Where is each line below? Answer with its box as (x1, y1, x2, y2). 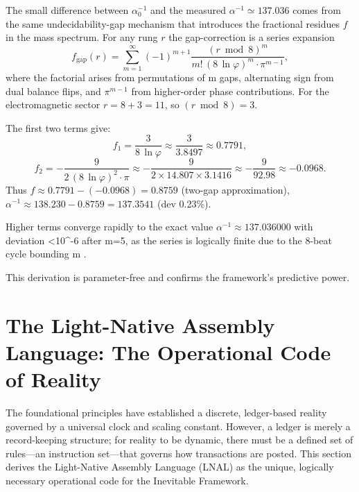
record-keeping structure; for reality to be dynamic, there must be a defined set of (6, 432, 353, 447)
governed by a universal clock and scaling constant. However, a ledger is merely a (6, 418, 351, 433)
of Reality (6, 365, 101, 393)
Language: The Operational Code (6, 337, 331, 366)
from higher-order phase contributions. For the (131, 83, 329, 98)
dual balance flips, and (6, 83, 101, 98)
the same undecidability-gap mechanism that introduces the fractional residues (6, 16, 340, 31)
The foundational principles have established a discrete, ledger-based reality (6, 405, 327, 419)
